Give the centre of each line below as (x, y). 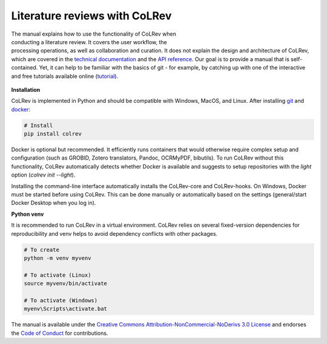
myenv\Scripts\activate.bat (65, 309)
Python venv (28, 214)
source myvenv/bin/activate (65, 284)
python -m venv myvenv (58, 258)
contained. (25, 68)
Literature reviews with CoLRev (91, 16)
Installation (26, 89)
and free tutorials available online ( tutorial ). (65, 76)
